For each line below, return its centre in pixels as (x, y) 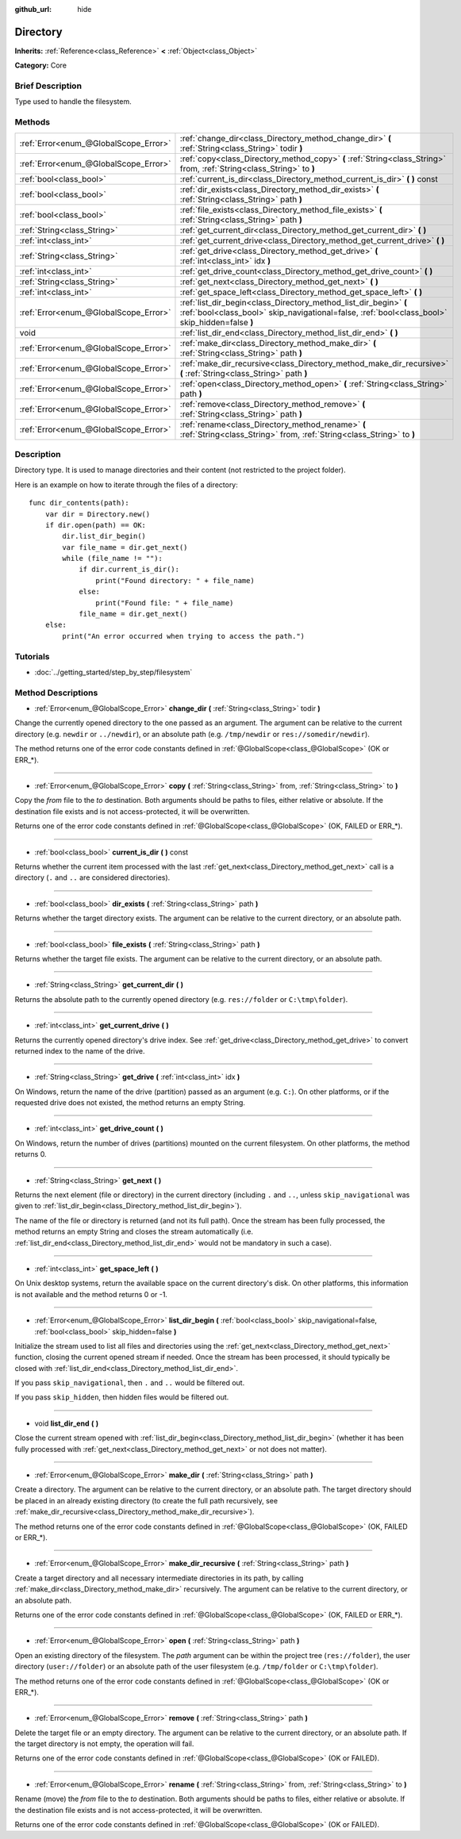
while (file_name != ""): (112, 559)
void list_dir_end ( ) (67, 1423)
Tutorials (33, 656)
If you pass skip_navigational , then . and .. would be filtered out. (130, 1383)
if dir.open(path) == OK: (96, 525)
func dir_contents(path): (79, 503)
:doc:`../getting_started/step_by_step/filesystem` (113, 672)
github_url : (33, 9)
